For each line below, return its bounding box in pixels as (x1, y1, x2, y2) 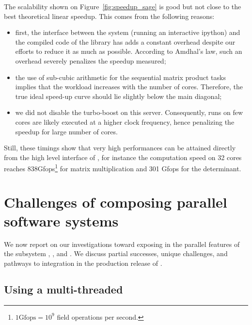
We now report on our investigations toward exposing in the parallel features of (4, 239, 240, 249)
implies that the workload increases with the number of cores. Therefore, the (15, 81, 243, 92)
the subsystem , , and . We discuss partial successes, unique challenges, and (4, 248, 228, 259)
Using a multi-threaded (4, 282, 123, 297)
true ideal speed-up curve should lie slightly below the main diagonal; (15, 91, 222, 101)
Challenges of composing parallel (4, 192, 227, 211)
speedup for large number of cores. (15, 126, 118, 136)
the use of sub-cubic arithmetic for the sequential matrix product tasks (15, 72, 226, 82)
